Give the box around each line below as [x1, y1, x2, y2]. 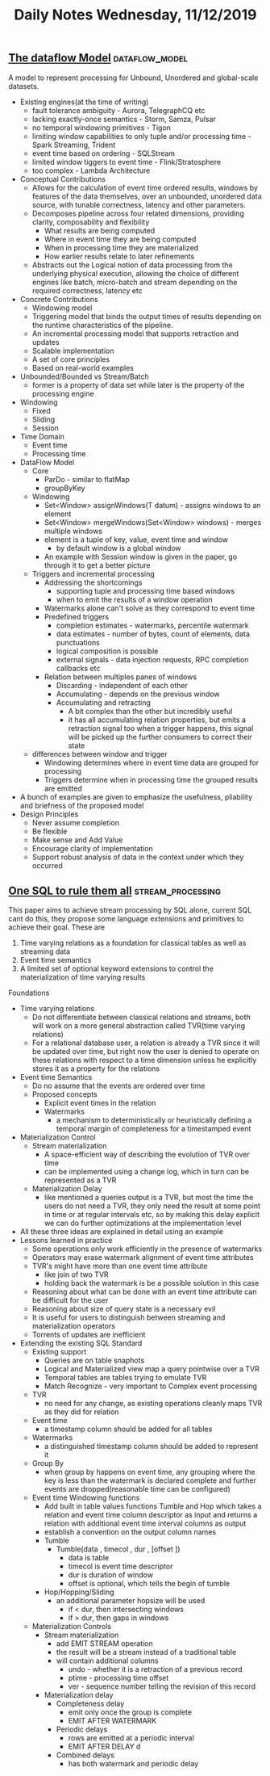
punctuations [56, 637, 101, 647]
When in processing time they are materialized [44, 242, 199, 252]
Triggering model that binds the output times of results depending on [31, 311, 262, 321]
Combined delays [56, 1750, 115, 1760]
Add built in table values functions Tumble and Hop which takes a [44, 1501, 262, 1511]
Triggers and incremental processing [31, 569, 155, 578]
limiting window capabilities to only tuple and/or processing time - [31, 131, 251, 141]
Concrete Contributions [19, 294, 98, 304]
